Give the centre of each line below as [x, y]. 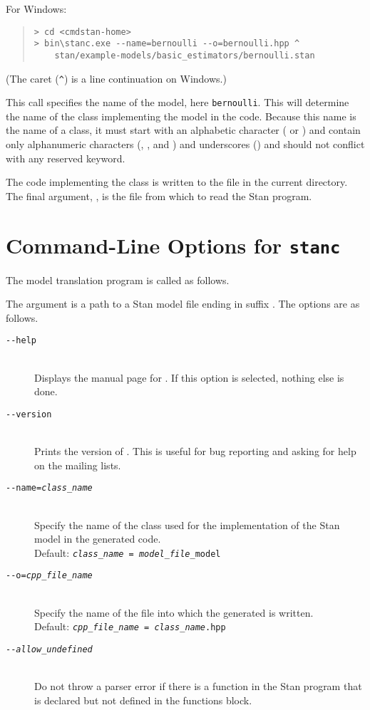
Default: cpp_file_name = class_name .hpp [130, 626]
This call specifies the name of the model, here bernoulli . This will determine [178, 102]
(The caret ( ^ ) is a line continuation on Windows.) [116, 78]
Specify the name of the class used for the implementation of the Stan [187, 524]
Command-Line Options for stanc [173, 245]
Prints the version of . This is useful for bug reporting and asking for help [195, 451]
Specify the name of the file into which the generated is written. [174, 612]
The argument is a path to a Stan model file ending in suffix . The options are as [183, 304]
